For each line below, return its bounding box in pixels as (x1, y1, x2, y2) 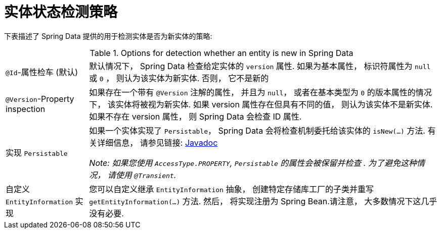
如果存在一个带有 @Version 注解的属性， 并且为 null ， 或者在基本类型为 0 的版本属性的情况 (89, 87, 432, 97)
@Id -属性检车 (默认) (6, 67, 78, 77)
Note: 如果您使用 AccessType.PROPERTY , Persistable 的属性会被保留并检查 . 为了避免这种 (89, 157, 417, 168)
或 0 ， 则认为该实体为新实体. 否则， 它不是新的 (89, 73, 269, 83)
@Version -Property (6, 93, 74, 104)
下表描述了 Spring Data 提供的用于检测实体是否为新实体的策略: (4, 31, 212, 40)
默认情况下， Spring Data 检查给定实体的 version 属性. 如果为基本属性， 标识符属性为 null (89, 61, 431, 71)
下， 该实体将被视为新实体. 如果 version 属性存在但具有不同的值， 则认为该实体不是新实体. (89, 99, 433, 109)
